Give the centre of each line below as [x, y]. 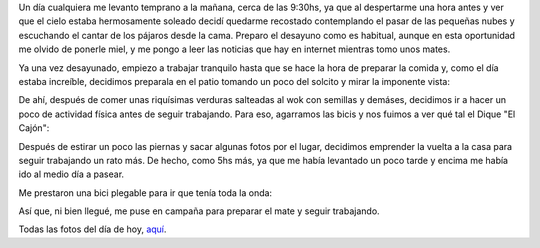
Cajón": [34, 128]
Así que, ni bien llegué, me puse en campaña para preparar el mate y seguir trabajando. [199, 211]
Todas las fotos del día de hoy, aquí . [92, 229]
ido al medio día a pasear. [71, 174]
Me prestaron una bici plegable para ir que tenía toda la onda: [145, 192]
